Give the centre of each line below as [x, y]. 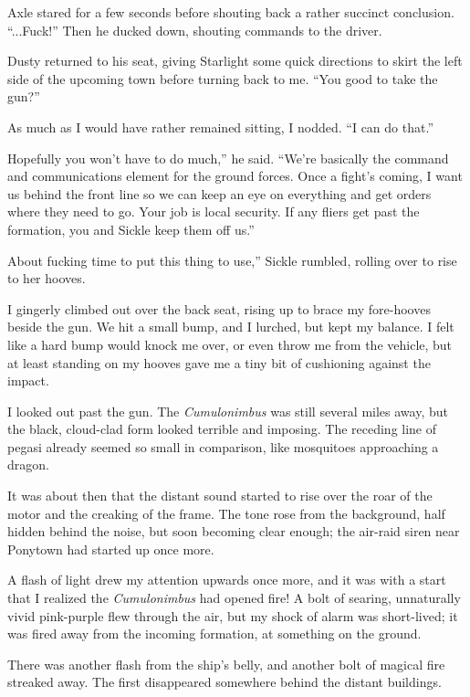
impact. [28, 380]
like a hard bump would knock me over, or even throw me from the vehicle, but [230, 344]
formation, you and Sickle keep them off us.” [131, 229]
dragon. [28, 465]
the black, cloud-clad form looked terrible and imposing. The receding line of [222, 429]
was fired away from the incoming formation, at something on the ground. [214, 634]
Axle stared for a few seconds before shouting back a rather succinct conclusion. [231, 12]
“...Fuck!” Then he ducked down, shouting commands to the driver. [195, 30]
